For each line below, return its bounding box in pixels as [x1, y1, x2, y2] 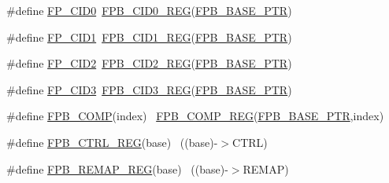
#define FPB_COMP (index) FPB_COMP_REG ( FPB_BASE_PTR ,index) [6, 108, 384, 124]
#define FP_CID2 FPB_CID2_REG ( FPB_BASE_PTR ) [6, 55, 292, 71]
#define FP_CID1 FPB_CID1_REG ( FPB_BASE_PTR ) [6, 28, 292, 45]
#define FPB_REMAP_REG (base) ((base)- [6, 160, 228, 177]
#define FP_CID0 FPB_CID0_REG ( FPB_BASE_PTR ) [6, 2, 292, 18]
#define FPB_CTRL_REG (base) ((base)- [6, 134, 218, 150]
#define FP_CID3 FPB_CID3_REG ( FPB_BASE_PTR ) [6, 81, 292, 97]
